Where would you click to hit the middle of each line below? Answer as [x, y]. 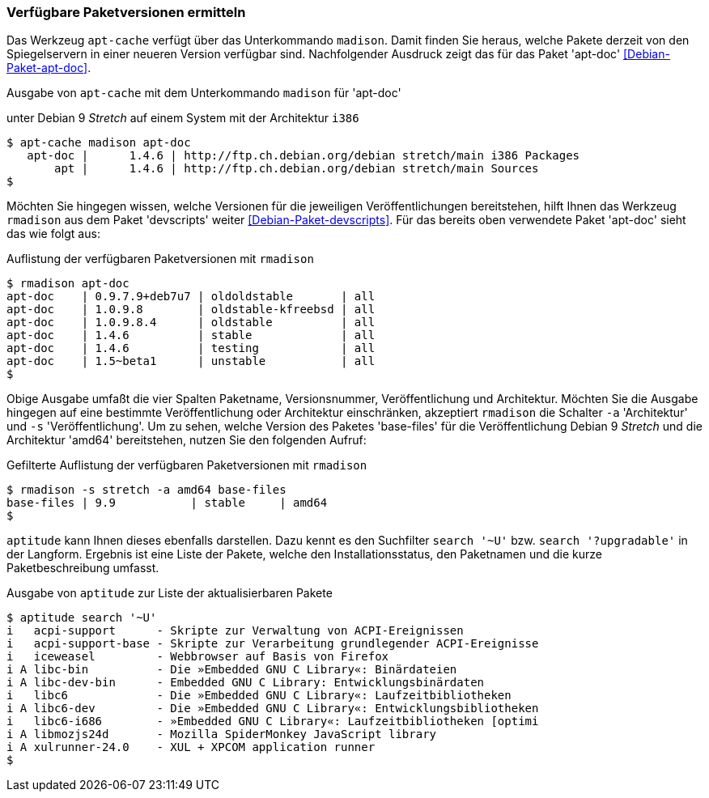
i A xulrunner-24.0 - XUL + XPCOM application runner [191, 747]
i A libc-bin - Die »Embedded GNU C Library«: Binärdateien [232, 670]
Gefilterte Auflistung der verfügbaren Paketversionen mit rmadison [187, 465]
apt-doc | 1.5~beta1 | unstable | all [191, 361]
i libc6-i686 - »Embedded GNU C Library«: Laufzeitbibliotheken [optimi [273, 722]
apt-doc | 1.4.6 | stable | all [191, 335]
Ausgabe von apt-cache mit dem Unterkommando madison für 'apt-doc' [204, 93]
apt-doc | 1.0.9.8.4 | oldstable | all [191, 323]
